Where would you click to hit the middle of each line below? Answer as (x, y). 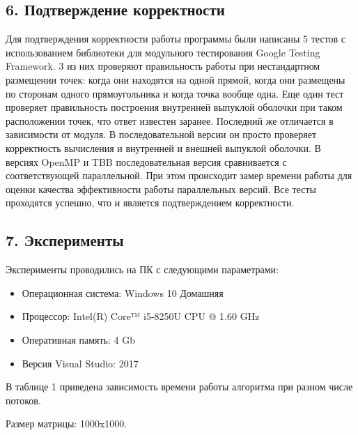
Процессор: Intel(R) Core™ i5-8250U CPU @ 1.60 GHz (141, 316)
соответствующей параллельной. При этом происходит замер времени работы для (179, 175)
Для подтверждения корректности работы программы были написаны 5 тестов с (176, 39)
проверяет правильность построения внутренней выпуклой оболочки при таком (174, 107)
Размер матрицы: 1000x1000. (67, 423)
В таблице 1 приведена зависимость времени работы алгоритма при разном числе (179, 387)
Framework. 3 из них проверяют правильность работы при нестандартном (163, 66)
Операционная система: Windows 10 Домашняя (123, 292)
